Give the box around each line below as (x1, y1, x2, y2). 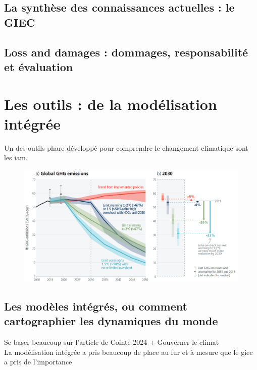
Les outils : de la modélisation (4, 93, 217, 114)
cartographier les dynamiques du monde (4, 313, 218, 329)
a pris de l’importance (4, 356, 72, 367)
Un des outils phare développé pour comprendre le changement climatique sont (4, 142, 248, 153)
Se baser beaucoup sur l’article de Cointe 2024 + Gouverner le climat (4, 336, 219, 347)
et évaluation (4, 58, 73, 74)
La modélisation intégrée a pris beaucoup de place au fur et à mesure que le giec (4, 346, 253, 357)
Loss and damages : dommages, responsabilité (4, 44, 248, 59)
